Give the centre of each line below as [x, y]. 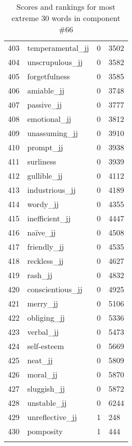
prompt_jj [45, 147]
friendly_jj [46, 246]
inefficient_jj [49, 218]
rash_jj [40, 275]
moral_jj [42, 374]
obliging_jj [46, 317]
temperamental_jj [58, 48]
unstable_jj [47, 403]
